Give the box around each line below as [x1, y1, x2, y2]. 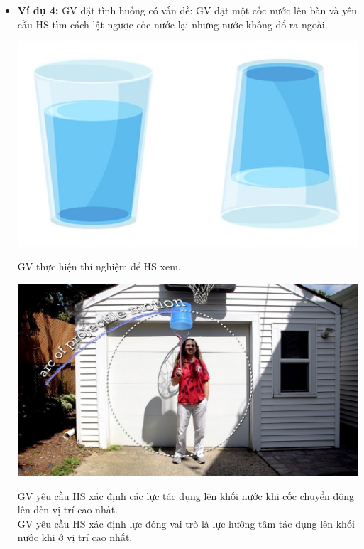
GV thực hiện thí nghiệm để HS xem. [17, 259, 181, 274]
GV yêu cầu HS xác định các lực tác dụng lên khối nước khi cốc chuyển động [17, 488, 354, 503]
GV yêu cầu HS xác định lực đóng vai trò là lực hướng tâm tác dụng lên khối [17, 516, 355, 531]
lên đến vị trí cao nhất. [17, 502, 118, 517]
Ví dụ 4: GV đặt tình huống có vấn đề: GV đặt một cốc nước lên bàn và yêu [17, 3, 358, 17]
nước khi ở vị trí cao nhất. [17, 530, 133, 545]
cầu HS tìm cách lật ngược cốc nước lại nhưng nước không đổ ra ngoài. [17, 16, 328, 31]
